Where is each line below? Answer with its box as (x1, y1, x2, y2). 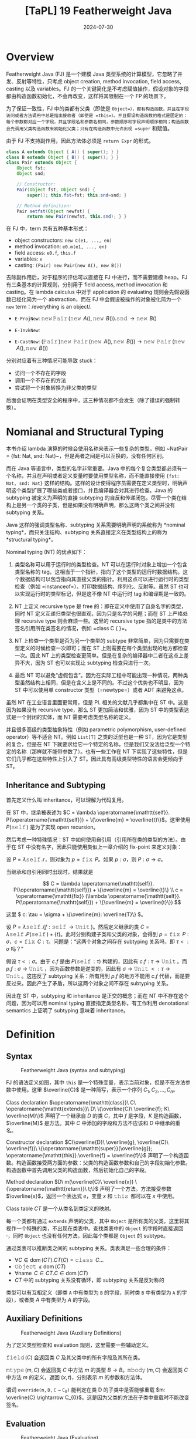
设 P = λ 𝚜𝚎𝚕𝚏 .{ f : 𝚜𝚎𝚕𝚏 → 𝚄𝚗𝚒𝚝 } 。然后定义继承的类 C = (6, 923, 150, 931)
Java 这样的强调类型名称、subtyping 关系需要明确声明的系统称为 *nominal (6, 521, 185, 529)
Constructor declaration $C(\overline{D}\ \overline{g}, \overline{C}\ (6, 1139, 169, 1146)
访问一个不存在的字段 (14, 370, 66, 377)
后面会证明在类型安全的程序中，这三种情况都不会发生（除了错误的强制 (6, 397, 176, 404)
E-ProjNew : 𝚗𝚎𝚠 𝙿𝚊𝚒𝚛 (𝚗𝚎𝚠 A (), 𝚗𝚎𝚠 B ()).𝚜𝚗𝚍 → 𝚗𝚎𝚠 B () (14, 315, 157, 322)
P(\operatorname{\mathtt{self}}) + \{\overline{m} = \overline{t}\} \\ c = (13, 886, 183, 893)
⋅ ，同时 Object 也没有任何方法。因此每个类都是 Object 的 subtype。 (6, 1232, 169, 1239)
